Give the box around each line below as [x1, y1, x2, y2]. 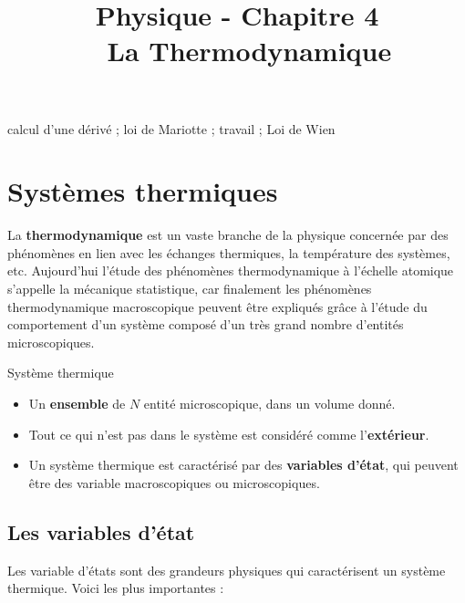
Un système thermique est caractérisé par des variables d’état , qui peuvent [28, 455, 459, 474]
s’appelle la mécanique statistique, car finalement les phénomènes [7, 279, 372, 298]
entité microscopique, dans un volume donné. [143, 394, 396, 413]
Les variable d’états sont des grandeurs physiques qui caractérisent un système [7, 560, 446, 579]
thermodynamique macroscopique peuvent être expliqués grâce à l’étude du [7, 296, 428, 316]
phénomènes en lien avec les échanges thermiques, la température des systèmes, [7, 243, 450, 262]
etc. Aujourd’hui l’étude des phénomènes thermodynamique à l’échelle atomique [7, 261, 454, 280]
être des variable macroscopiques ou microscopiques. [28, 473, 320, 492]
